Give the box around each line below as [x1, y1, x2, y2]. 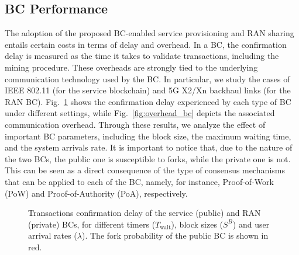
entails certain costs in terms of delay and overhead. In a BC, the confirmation [5, 38, 287, 50]
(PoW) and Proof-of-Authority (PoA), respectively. [5, 187, 188, 199]
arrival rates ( [28, 229, 77, 242]
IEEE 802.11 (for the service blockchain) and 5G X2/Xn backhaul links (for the [5, 84, 291, 96]
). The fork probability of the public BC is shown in [81, 229, 269, 242]
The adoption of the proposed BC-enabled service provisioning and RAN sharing [5, 27, 294, 39]
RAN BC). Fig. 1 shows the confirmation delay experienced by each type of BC [5, 95, 291, 107]
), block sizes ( [171, 218, 224, 230]
